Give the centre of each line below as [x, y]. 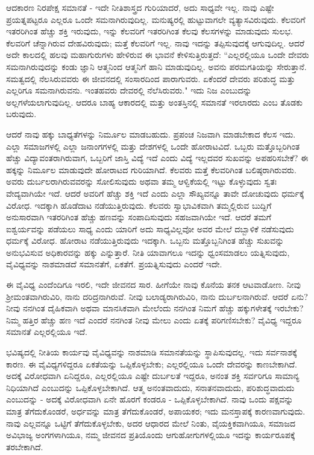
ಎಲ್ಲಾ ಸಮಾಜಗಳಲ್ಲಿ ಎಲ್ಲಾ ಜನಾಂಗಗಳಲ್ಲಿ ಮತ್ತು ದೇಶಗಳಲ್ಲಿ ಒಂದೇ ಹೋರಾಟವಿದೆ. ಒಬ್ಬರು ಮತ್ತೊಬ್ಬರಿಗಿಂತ [153, 146]
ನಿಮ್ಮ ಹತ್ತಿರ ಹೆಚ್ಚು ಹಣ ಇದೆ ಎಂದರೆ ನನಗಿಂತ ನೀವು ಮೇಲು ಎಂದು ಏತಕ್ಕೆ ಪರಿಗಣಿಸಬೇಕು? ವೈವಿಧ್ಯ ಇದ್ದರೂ [154, 320]
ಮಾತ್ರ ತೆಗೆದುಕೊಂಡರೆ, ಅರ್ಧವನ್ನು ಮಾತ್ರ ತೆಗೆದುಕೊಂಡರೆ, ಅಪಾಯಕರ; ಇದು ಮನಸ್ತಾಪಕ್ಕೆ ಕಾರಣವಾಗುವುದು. [156, 411]
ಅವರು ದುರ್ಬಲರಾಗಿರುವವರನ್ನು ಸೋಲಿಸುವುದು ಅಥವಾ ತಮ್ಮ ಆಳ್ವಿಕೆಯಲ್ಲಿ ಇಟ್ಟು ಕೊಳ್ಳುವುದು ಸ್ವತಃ [142, 181]
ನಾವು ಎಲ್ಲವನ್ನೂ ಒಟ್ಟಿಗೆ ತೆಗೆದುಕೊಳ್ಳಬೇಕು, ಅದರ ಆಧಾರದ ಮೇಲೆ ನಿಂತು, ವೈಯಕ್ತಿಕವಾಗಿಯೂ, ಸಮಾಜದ [151, 423]
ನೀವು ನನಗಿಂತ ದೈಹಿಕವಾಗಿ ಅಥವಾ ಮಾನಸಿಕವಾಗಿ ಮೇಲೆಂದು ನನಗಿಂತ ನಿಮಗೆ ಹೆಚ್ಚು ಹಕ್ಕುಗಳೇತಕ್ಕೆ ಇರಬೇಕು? [155, 308]
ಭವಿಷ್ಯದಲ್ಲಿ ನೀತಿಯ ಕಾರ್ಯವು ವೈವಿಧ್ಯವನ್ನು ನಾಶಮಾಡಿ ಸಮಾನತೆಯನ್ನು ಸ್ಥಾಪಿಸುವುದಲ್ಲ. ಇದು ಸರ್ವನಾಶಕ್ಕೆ [152, 352]
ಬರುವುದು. [21, 114]
